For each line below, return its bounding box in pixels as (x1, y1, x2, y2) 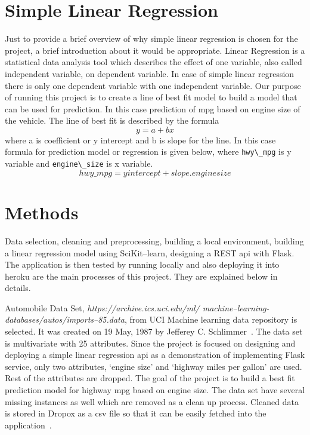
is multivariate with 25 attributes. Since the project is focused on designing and (5, 336, 296, 349)
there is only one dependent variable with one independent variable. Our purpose (5, 79, 301, 91)
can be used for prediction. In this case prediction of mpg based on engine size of (5, 102, 300, 115)
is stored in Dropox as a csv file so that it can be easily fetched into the (5, 407, 266, 419)
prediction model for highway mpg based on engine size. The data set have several (5, 384, 305, 396)
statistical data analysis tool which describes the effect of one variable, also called (5, 56, 302, 68)
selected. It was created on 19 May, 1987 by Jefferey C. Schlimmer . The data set (5, 325, 303, 338)
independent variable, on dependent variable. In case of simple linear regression (5, 67, 294, 79)
